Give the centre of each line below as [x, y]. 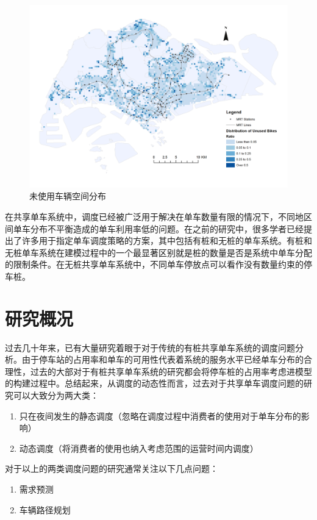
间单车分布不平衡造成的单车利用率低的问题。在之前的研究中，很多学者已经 [154, 228]
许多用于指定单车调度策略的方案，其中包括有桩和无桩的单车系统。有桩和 [167, 240]
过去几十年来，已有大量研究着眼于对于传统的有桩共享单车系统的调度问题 [150, 347]
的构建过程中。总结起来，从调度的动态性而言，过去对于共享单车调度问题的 [154, 383]
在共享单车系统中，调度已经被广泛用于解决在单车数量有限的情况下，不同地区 [158, 216]
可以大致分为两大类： [56, 395]
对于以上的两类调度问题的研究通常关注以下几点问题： [112, 468]
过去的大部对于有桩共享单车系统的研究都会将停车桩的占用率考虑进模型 [171, 371]
